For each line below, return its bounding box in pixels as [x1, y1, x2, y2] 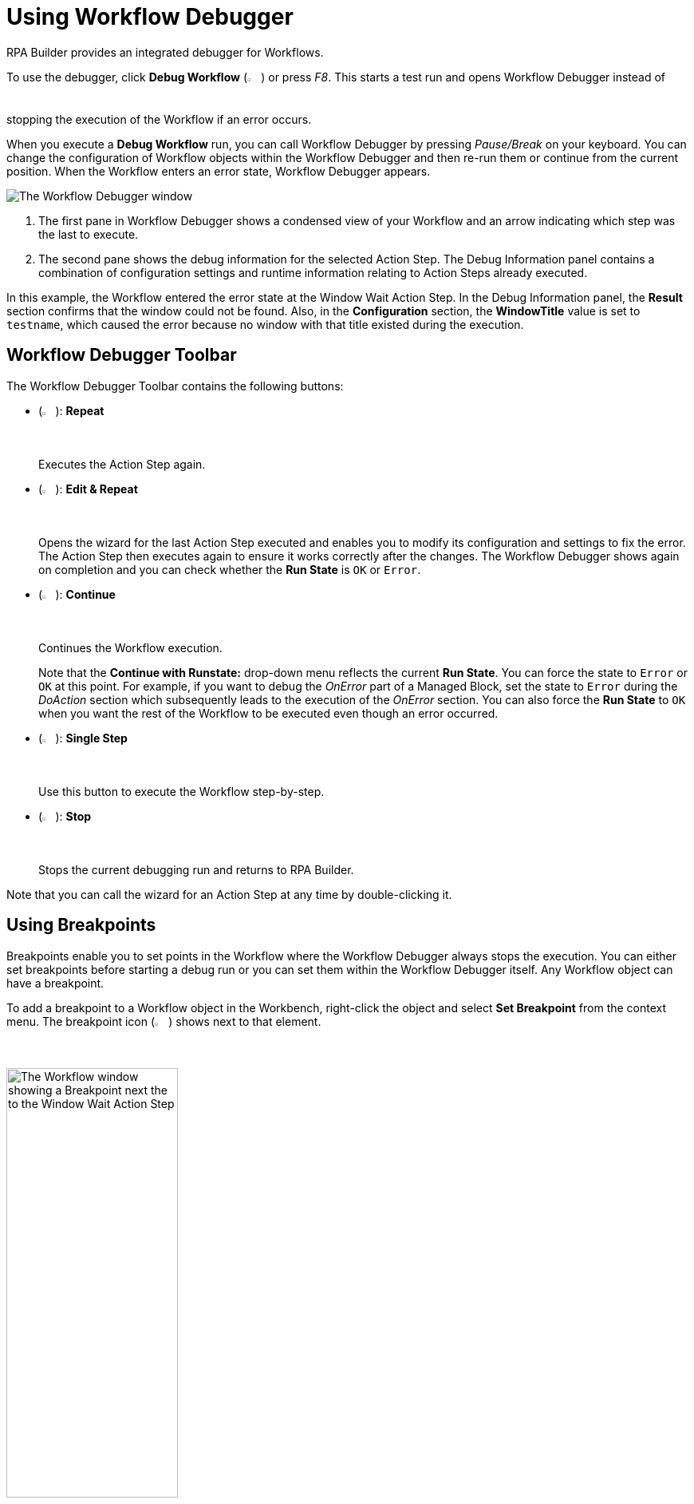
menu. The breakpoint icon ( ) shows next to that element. [6, 1014, 321, 1028]
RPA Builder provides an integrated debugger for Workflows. [6, 45, 324, 59]
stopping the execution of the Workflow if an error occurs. [6, 112, 312, 126]
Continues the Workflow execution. [38, 640, 223, 655]
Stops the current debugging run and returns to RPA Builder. [38, 862, 354, 877]
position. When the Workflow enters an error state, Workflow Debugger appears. [6, 164, 431, 178]
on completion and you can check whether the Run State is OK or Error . [38, 562, 421, 576]
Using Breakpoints [6, 915, 156, 936]
